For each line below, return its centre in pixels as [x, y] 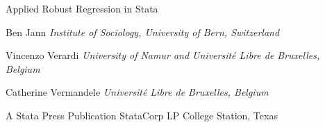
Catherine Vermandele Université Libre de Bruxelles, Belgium [137, 92]
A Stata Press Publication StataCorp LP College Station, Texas [142, 115]
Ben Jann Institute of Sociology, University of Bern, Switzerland [143, 32]
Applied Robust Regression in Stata [82, 8]
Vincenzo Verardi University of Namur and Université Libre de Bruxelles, [163, 55]
